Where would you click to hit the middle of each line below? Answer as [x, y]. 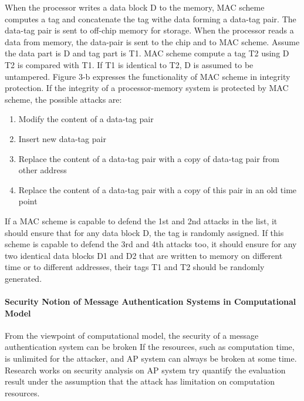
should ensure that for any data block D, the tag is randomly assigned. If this [144, 232]
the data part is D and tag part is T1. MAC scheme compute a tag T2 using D [147, 53]
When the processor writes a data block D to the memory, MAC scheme [135, 7]
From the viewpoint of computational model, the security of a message [132, 335]
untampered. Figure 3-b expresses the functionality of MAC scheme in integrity [148, 76]
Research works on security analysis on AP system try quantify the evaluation [145, 370]
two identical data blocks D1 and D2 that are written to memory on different [144, 255]
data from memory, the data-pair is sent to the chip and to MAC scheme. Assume [152, 41]
